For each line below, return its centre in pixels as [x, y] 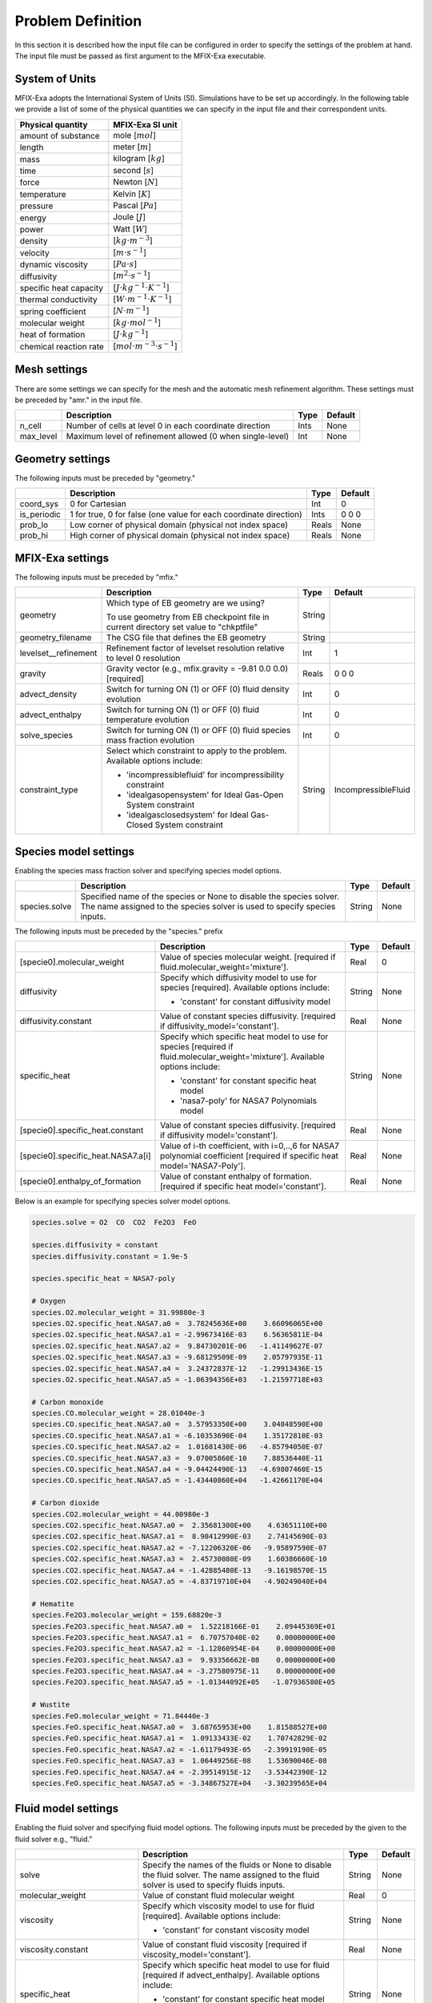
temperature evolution [148, 719]
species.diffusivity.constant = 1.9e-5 [110, 1256]
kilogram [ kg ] [139, 159]
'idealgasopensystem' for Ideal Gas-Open [205, 795]
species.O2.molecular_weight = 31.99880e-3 [118, 1312]
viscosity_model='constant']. [197, 1955]
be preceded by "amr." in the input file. [79, 400]
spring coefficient [53, 311]
